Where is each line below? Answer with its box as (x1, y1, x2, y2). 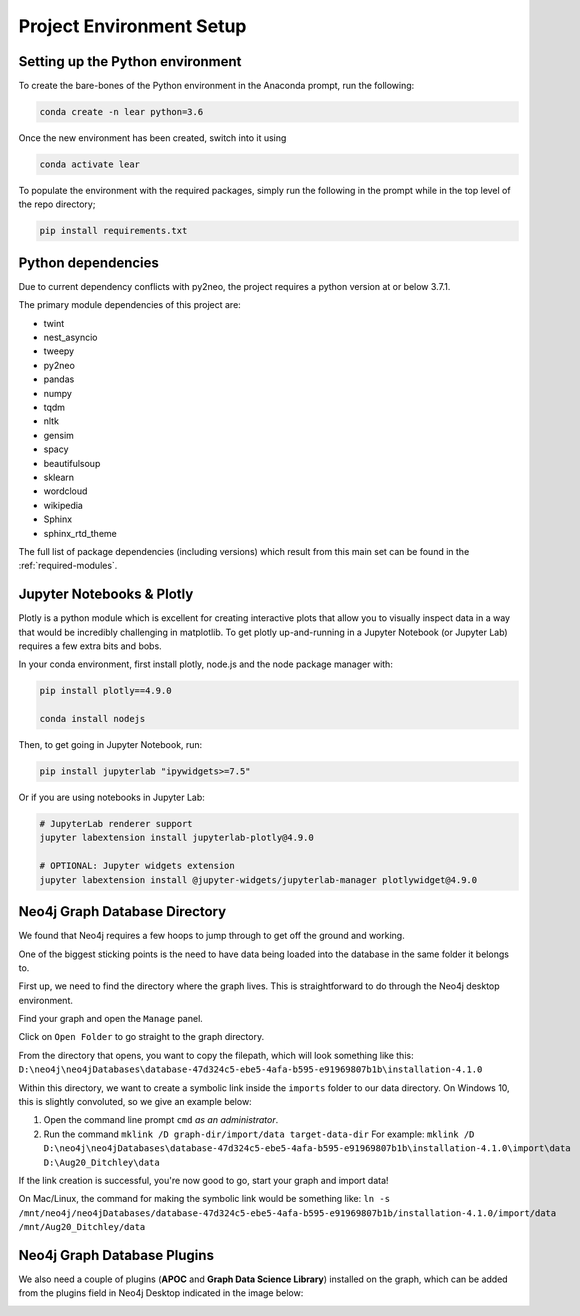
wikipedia (43, 499, 84, 511)
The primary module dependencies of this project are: (18, 299, 242, 311)
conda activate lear (39, 159, 140, 170)
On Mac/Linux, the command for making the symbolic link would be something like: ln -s (18, 1193, 390, 1205)
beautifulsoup (43, 457, 101, 469)
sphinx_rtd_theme (43, 527, 117, 539)
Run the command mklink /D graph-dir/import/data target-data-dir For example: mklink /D (43, 1128, 475, 1140)
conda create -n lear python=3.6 (39, 106, 204, 118)
